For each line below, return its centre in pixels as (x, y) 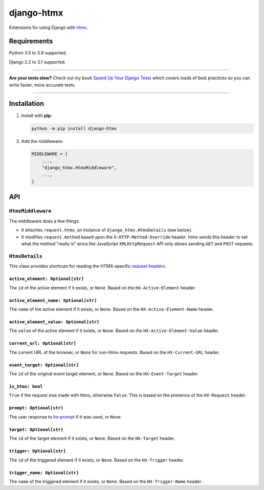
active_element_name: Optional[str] (53, 300)
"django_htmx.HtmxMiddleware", (79, 168)
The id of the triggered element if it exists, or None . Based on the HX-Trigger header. (97, 460)
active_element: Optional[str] (46, 279)
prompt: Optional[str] (36, 408)
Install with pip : (37, 116)
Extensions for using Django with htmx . (48, 27)
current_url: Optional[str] (43, 343)
